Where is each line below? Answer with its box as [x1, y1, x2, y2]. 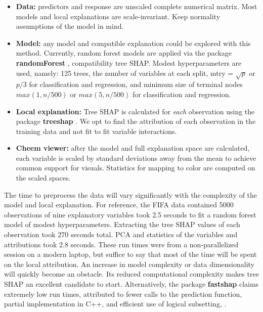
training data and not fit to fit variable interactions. [16, 125, 177, 136]
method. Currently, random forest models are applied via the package [16, 48, 232, 58]
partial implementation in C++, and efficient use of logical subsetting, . [4, 298, 227, 309]
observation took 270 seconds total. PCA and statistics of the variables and [4, 229, 238, 240]
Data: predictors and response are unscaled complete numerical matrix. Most [16, 1, 257, 11]
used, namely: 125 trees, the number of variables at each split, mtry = [16, 67, 234, 78]
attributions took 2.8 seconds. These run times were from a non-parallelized [4, 239, 239, 249]
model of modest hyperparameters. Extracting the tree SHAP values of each [4, 219, 240, 230]
